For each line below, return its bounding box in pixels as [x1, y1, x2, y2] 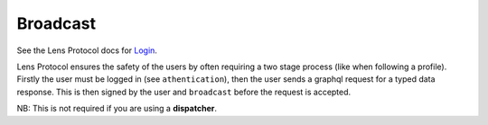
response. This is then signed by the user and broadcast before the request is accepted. [16, 86, 352, 97]
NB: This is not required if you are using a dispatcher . [16, 103, 217, 114]
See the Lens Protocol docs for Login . [16, 45, 158, 56]
